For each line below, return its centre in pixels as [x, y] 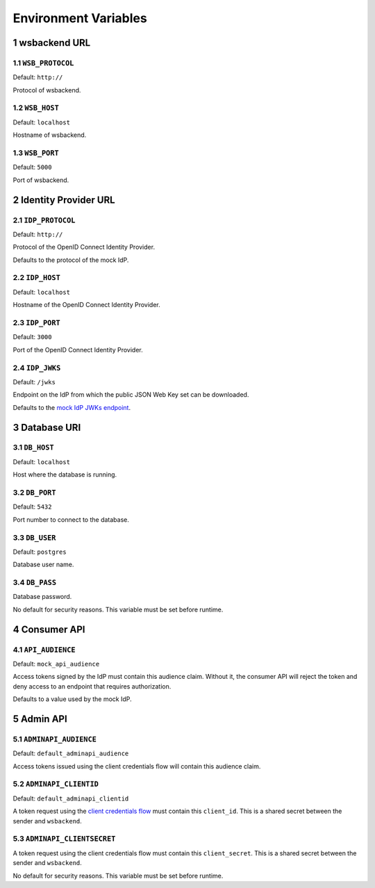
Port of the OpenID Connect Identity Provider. [78, 350]
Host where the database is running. [65, 475]
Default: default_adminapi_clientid [71, 798]
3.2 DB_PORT [34, 492]
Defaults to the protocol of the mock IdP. [71, 260]
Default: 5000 [32, 167]
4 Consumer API [49, 629]
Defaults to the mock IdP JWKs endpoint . [72, 407]
